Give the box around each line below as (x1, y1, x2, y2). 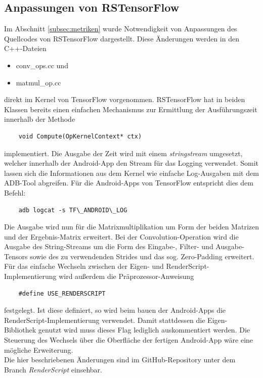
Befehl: (4, 187, 26, 198)
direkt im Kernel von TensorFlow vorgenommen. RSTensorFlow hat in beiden (4, 94, 245, 105)
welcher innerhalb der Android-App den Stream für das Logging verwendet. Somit (4, 158, 259, 168)
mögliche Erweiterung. (4, 344, 73, 355)
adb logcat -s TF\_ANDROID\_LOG (18, 206, 127, 214)
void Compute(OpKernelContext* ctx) (18, 132, 142, 140)
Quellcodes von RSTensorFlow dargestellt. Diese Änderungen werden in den (4, 33, 239, 43)
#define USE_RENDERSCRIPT (18, 290, 106, 297)
